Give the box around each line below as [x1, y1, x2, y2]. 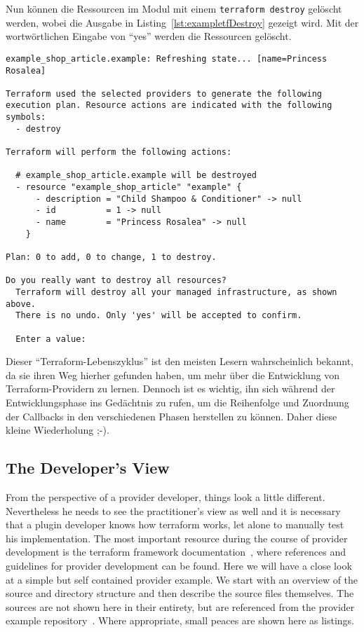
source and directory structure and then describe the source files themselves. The [6, 586, 354, 600]
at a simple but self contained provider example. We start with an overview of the [6, 572, 358, 586]
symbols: [6, 112, 46, 123]
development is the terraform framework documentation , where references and [6, 544, 346, 559]
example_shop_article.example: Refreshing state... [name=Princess [6, 53, 328, 64]
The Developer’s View [6, 457, 170, 479]
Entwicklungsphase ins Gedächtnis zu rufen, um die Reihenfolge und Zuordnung [6, 395, 349, 410]
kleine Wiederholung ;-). [6, 423, 109, 437]
